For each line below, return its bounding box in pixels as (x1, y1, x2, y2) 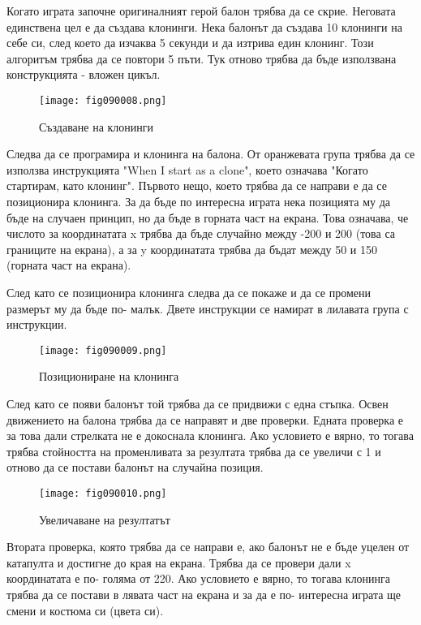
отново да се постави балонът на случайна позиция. (6, 459, 264, 476)
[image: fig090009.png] (39, 344, 167, 356)
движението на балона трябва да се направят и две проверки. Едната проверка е (6, 411, 404, 428)
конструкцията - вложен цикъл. (6, 66, 161, 83)
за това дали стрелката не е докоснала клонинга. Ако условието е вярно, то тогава (6, 427, 414, 444)
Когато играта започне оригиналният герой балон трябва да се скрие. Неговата (6, 2, 396, 19)
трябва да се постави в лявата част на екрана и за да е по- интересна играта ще (6, 586, 402, 602)
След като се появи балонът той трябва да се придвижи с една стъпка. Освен (6, 395, 389, 412)
